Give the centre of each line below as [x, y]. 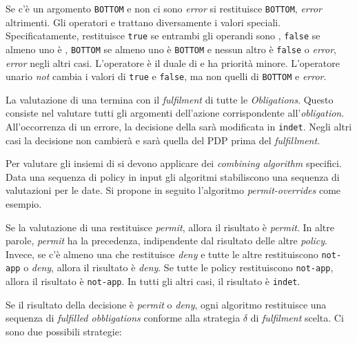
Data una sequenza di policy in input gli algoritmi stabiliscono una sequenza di [173, 176]
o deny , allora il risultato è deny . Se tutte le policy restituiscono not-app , [178, 267]
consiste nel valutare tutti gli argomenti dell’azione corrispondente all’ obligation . [175, 113]
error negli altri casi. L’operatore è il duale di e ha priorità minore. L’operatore [173, 62]
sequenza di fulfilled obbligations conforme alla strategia [123, 318]
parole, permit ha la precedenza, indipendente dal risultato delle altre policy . [166, 241]
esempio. [24, 204]
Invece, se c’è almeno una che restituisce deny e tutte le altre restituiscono [162, 254]
